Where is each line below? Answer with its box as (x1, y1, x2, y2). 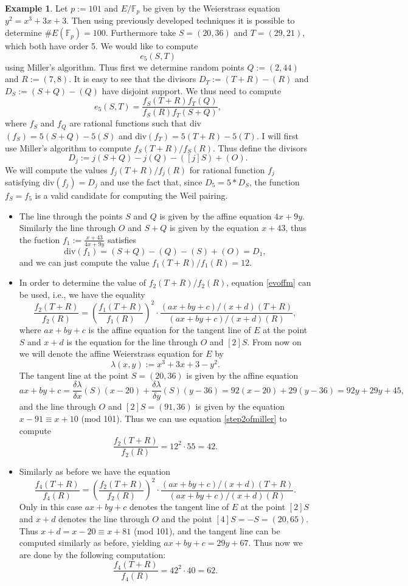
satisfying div (5, 176, 55, 188)
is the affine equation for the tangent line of (88, 323, 251, 336)
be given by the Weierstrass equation (142, 2, 280, 14)
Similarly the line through (19, 221, 116, 234)
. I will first (256, 129, 299, 142)
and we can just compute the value (19, 255, 150, 268)
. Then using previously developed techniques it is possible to (66, 14, 295, 27)
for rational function (189, 163, 265, 176)
